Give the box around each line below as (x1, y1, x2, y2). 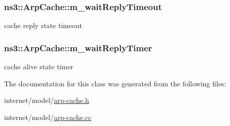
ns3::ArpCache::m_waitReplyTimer (4, 41, 152, 54)
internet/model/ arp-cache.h (4, 95, 89, 105)
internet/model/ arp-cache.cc (4, 111, 92, 122)
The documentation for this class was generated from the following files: (4, 78, 226, 88)
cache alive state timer (4, 61, 74, 72)
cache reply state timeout (4, 20, 82, 31)
